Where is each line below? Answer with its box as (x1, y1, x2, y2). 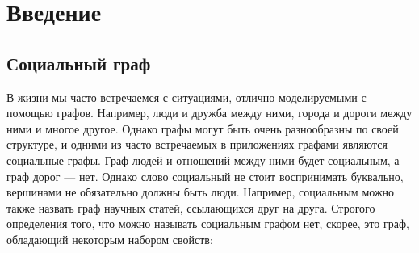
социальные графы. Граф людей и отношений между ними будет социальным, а (6, 151, 400, 168)
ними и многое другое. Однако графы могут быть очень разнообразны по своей (6, 120, 399, 137)
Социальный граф (6, 50, 151, 75)
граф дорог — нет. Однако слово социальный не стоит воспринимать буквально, (6, 167, 404, 184)
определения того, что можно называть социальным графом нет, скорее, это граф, (6, 215, 409, 232)
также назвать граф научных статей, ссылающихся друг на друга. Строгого (6, 199, 375, 216)
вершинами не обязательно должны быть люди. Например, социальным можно (6, 183, 395, 200)
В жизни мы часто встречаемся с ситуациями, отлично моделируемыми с (6, 88, 367, 105)
